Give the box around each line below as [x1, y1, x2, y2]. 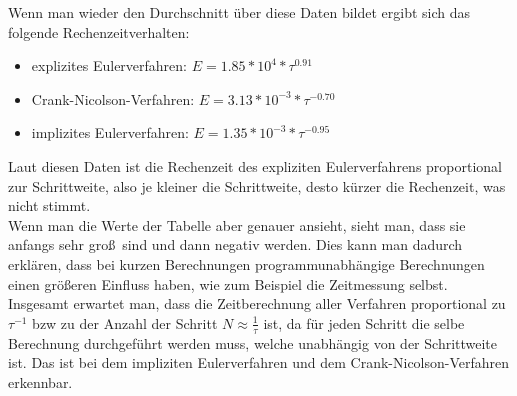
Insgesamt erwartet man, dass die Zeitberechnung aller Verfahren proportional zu [8, 293, 506, 314]
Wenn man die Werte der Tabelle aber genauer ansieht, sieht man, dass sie [8, 214, 466, 235]
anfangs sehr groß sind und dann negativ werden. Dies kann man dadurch [8, 234, 463, 255]
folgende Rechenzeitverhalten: [8, 21, 190, 42]
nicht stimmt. [8, 195, 91, 216]
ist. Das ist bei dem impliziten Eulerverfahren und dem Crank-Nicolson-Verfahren [8, 352, 510, 373]
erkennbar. [8, 371, 73, 392]
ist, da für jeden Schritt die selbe [263, 312, 465, 333]
